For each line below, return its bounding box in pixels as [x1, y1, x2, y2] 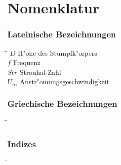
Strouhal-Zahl [19, 66, 61, 77]
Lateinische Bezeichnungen [7, 28, 116, 40]
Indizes [7, 137, 36, 150]
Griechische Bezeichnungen [7, 97, 118, 109]
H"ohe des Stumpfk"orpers [17, 47, 97, 58]
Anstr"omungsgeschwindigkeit [19, 76, 110, 87]
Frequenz [13, 57, 40, 67]
